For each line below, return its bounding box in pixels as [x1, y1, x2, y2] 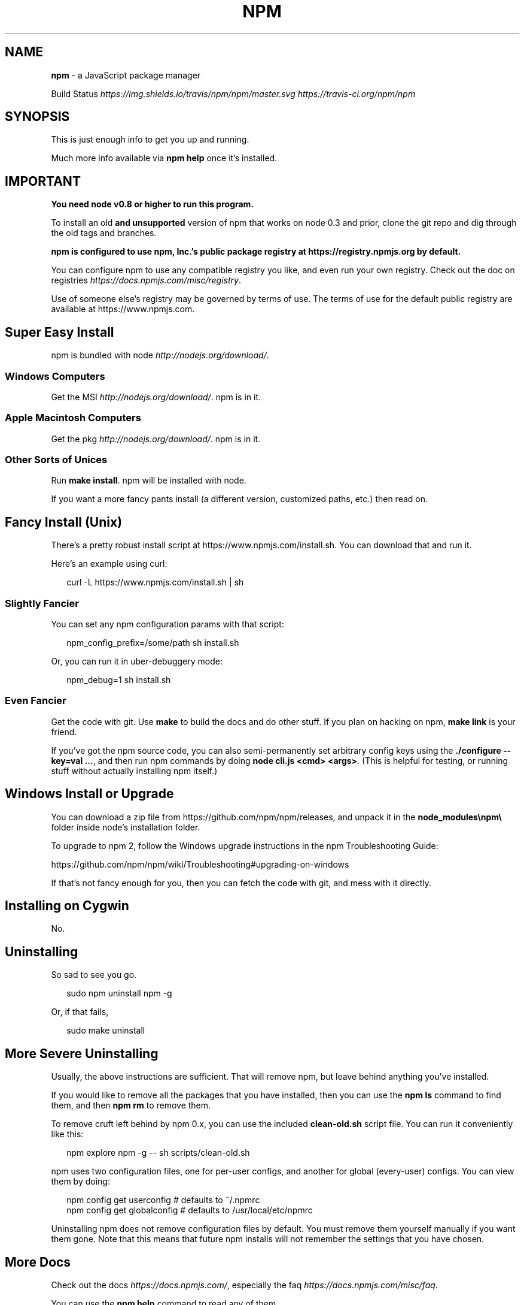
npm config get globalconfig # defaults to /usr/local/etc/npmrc [66, 1205, 313, 1216]
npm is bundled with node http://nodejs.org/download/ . [51, 350, 269, 361]
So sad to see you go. [51, 969, 137, 980]
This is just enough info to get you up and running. [51, 134, 249, 145]
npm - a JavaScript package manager [51, 70, 201, 80]
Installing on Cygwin [5, 898, 129, 913]
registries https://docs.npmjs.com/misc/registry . [51, 275, 241, 286]
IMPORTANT [5, 173, 81, 189]
